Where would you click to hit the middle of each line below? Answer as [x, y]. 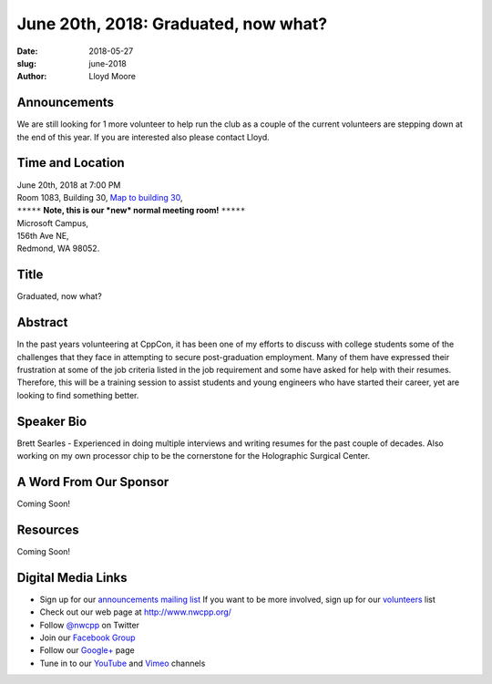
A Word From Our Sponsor [93, 482]
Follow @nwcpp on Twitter [90, 625]
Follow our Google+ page [87, 650]
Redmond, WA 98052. [58, 249]
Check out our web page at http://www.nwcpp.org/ [136, 612]
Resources [48, 529]
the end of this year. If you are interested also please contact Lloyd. [143, 137]
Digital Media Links [72, 578]
